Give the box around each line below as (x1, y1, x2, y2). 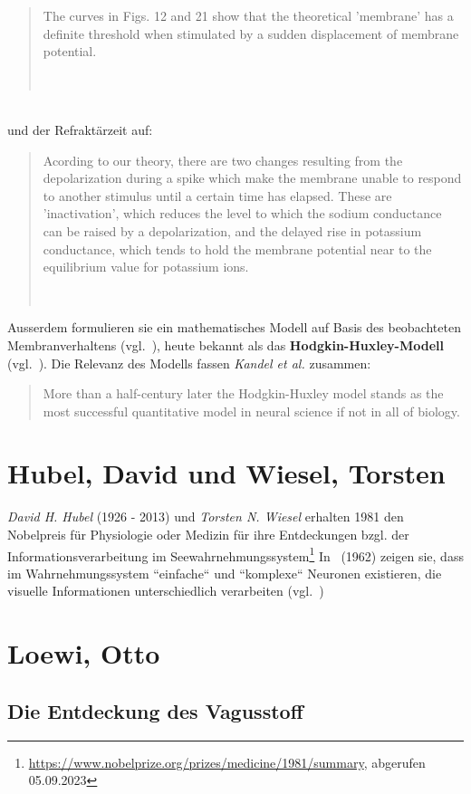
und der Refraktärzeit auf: (7, 120, 153, 139)
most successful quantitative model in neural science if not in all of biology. (43, 401, 460, 420)
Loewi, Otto (7, 635, 160, 672)
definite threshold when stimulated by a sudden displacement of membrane (43, 24, 459, 43)
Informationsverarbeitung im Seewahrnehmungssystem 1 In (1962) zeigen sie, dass (7, 543, 464, 565)
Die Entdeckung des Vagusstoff (7, 696, 303, 724)
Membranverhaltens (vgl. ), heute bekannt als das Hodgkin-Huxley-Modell (7, 335, 444, 354)
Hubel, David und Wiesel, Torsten (7, 454, 446, 492)
